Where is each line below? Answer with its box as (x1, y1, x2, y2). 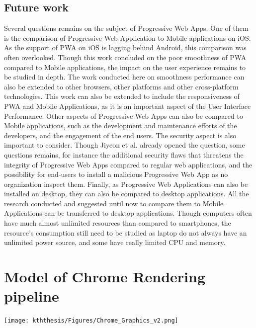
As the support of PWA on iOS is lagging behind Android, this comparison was (4, 42, 247, 53)
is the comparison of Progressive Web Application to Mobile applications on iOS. (4, 32, 251, 43)
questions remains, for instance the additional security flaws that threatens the (4, 149, 244, 160)
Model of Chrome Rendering (4, 266, 206, 287)
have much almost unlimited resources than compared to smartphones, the (4, 218, 231, 228)
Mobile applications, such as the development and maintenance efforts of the (4, 120, 237, 131)
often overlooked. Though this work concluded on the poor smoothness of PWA (4, 52, 247, 62)
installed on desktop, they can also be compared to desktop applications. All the (4, 188, 249, 199)
